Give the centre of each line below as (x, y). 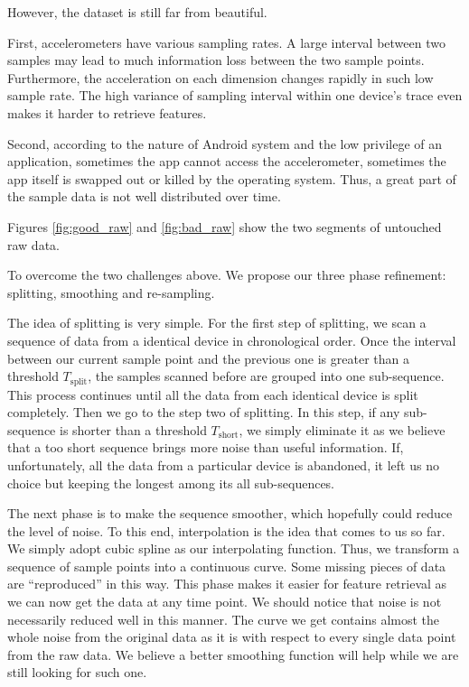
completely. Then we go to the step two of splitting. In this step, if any (204, 412)
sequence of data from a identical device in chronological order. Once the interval (232, 340)
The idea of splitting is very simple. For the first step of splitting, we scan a (217, 323)
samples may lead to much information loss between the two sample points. (216, 60)
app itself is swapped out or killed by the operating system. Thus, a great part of (232, 178)
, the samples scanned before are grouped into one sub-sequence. (266, 376)
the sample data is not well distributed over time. (144, 196)
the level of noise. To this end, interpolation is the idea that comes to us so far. (226, 530)
